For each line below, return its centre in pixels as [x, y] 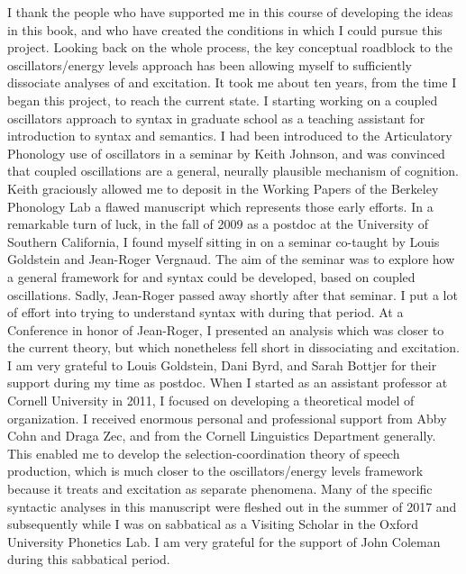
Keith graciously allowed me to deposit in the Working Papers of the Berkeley [223, 188]
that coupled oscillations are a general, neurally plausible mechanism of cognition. [233, 171]
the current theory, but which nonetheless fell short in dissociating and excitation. [233, 347]
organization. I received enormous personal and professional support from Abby [227, 418]
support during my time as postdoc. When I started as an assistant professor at [228, 383]
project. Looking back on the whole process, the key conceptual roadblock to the [230, 47]
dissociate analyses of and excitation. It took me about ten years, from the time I [232, 82]
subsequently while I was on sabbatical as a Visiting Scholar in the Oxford [213, 524]
